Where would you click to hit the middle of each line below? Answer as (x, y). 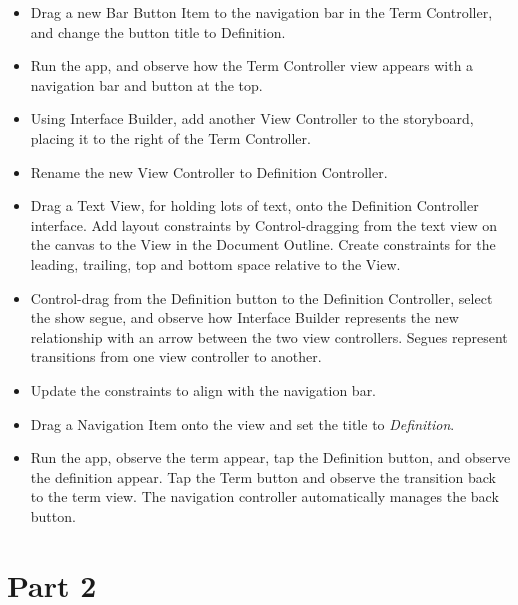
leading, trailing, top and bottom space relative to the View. (215, 263)
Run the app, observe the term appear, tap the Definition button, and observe (270, 457)
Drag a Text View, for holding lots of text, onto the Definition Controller (254, 205)
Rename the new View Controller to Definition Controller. (209, 171)
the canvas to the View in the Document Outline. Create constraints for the (263, 244)
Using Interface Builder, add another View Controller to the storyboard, (252, 118)
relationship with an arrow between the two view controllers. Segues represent (269, 336)
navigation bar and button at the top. (146, 84)
